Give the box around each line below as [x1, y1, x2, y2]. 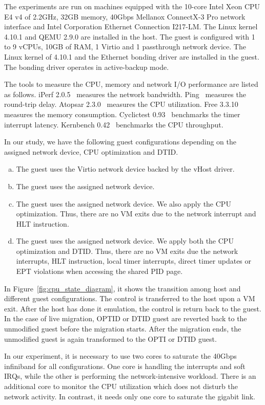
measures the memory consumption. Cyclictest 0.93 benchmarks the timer [4, 108, 240, 119]
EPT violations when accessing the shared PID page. [16, 266, 183, 277]
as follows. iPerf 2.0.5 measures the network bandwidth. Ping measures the [4, 88, 246, 99]
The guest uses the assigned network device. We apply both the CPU [16, 235, 234, 246]
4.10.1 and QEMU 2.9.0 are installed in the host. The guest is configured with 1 [4, 31, 255, 42]
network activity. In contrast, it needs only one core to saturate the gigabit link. [4, 391, 255, 401]
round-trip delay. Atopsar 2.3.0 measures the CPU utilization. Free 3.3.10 [4, 99, 238, 109]
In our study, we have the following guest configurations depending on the [4, 136, 237, 147]
